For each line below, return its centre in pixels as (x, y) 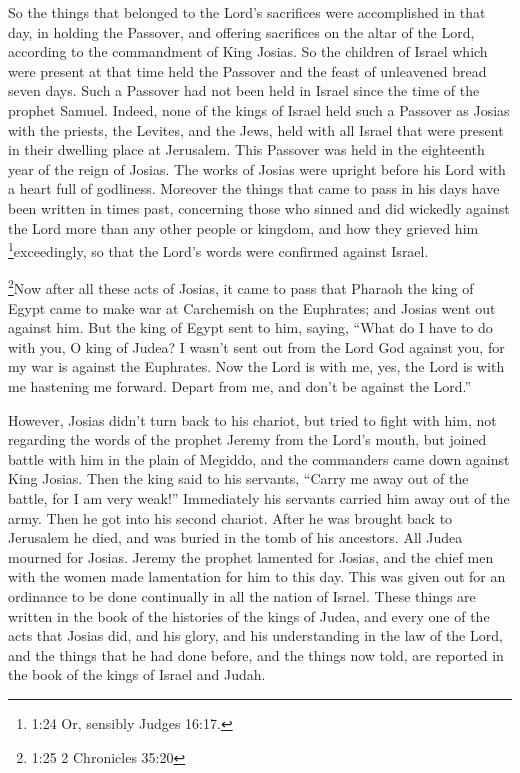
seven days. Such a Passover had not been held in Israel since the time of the (244, 90)
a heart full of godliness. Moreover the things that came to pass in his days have (254, 188)
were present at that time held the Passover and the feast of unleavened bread (247, 70)
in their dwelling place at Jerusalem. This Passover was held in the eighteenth (246, 149)
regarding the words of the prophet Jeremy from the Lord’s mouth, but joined (247, 439)
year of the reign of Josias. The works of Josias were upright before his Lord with (257, 168)
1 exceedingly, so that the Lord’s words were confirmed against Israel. (218, 249)
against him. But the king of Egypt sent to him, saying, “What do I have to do (250, 327)
